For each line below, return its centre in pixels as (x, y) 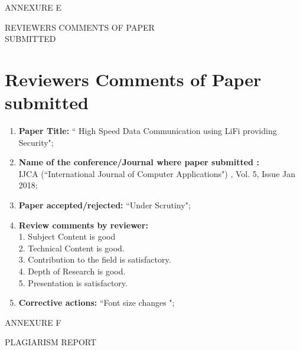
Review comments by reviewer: (83, 225)
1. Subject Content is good (67, 236)
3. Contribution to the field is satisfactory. (95, 259)
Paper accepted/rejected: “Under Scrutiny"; (105, 205)
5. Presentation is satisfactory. (73, 282)
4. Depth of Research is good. (72, 271)
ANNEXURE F (33, 322)
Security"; (36, 142)
